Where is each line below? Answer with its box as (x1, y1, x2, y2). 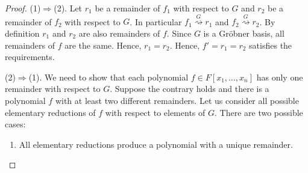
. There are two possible (214, 106, 303, 118)
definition (5, 26, 40, 39)
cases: (5, 118, 26, 130)
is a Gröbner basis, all (203, 26, 284, 39)
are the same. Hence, (64, 38, 142, 51)
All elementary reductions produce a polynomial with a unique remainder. (19, 138, 293, 150)
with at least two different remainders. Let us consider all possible (55, 94, 299, 106)
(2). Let (54, 2, 83, 14)
